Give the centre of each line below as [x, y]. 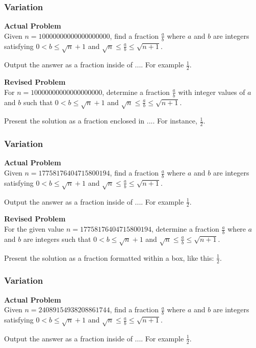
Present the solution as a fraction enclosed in [74, 121]
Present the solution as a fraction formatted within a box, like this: [109, 257]
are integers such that [57, 239]
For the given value [34, 229]
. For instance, [175, 121]
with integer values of [212, 92]
